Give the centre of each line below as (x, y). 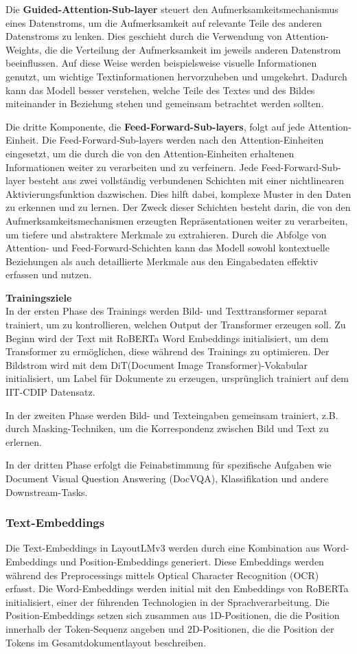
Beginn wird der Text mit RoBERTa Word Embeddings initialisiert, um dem (167, 338)
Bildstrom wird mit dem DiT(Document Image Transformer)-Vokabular (157, 364)
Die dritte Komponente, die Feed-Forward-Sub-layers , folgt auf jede (155, 126)
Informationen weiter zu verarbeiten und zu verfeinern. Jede (132, 167)
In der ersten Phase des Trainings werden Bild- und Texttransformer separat (166, 311)
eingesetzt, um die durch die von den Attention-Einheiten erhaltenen (150, 153)
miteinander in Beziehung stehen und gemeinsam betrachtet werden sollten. (165, 103)
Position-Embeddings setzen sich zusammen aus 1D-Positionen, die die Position (173, 615)
